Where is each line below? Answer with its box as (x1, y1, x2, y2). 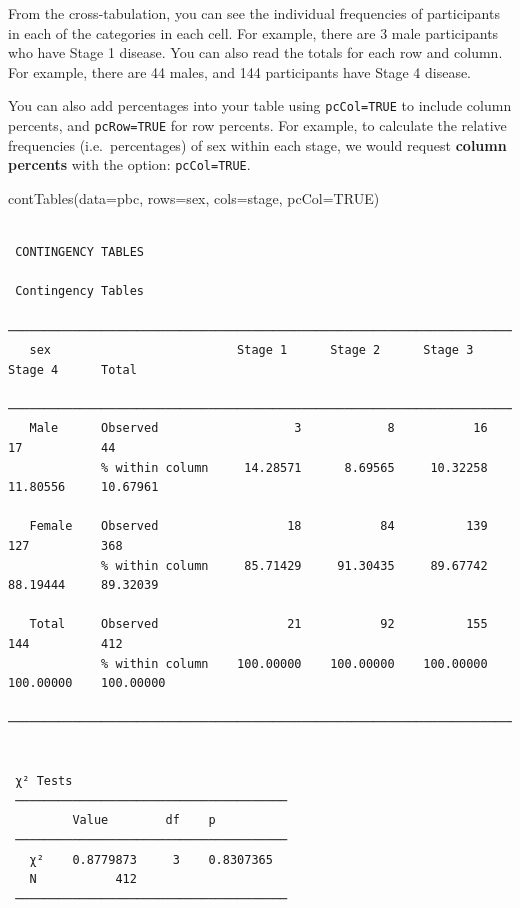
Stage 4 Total (8, 362, 137, 377)
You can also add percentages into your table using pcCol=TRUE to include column (8, 95, 512, 116)
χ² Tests (15, 774, 73, 789)
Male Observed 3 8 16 (29, 421, 488, 436)
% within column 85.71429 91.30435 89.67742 (101, 558, 488, 573)
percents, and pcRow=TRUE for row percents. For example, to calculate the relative (8, 115, 507, 136)
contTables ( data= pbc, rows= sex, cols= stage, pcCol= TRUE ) (8, 187, 380, 208)
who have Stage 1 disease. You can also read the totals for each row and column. (8, 42, 503, 63)
